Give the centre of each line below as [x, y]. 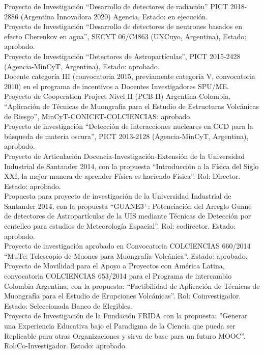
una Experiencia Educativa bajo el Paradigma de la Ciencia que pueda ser [120, 325]
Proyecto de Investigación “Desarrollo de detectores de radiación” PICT [116, 6]
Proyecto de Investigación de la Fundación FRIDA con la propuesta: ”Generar [126, 316]
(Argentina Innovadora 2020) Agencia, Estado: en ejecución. [114, 16]
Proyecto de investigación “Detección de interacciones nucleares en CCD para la [129, 126]
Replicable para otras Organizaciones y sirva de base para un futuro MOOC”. [125, 335]
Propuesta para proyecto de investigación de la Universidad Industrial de [118, 196]
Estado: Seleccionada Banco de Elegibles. [68, 305]
